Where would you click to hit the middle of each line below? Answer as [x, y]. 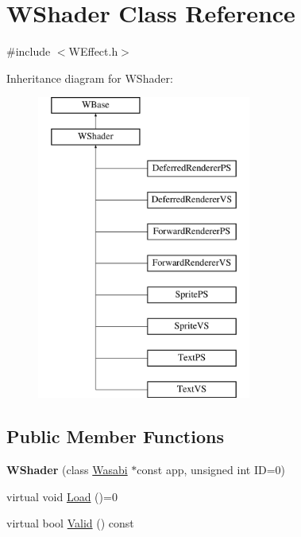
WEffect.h [93, 51]
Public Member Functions [115, 436]
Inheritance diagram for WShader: [90, 78]
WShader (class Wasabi [67, 470]
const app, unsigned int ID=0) [211, 470]
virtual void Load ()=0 [62, 496]
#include [29, 51]
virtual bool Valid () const [70, 523]
